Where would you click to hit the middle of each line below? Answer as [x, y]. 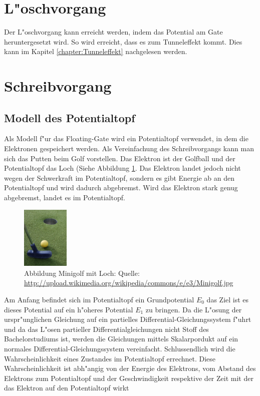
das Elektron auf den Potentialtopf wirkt [67, 388]
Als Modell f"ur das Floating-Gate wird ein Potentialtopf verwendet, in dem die [126, 138]
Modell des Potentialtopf [70, 117]
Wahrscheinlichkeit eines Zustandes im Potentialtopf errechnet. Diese [110, 358]
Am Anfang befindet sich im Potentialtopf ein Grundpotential [99, 300]
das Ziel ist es [228, 300]
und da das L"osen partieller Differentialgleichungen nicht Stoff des [106, 329]
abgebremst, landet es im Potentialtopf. [65, 197]
